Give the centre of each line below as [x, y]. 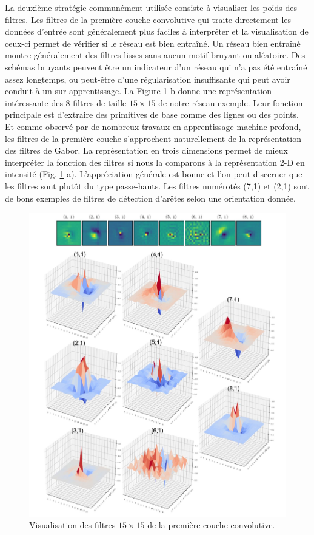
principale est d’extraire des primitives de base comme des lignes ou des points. [152, 114]
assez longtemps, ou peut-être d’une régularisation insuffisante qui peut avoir [148, 79]
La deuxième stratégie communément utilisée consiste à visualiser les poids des [151, 7]
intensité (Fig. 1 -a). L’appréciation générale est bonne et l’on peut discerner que [154, 174]
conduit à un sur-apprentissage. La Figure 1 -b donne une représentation [138, 91]
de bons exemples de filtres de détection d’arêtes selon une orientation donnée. [150, 198]
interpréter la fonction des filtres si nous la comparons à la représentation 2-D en [155, 162]
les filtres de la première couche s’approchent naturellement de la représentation [153, 138]
